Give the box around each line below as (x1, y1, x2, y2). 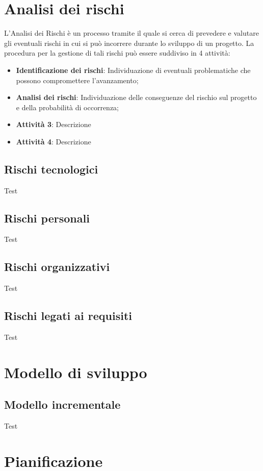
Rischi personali (4, 210, 90, 226)
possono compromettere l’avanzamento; (16, 75, 139, 85)
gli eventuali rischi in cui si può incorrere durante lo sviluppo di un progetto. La (4, 37, 254, 48)
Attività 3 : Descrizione (16, 119, 91, 130)
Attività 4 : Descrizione (16, 136, 91, 146)
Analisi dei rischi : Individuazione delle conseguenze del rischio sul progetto (16, 92, 257, 103)
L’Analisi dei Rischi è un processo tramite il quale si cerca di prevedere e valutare (4, 28, 259, 38)
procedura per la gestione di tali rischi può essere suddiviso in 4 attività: (4, 47, 230, 58)
